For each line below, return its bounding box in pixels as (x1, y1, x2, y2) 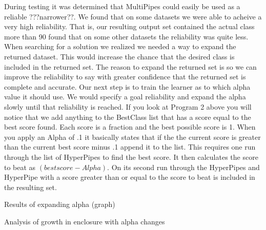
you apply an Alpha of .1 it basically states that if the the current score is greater (4, 131, 261, 142)
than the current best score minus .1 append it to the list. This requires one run (4, 141, 256, 152)
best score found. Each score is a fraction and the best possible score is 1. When (4, 121, 256, 132)
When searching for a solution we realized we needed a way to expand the (4, 41, 236, 52)
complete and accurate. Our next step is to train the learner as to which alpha (4, 81, 251, 92)
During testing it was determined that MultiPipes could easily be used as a (4, 1, 240, 11)
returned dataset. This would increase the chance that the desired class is (4, 51, 235, 61)
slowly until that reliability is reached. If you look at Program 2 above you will (4, 101, 252, 112)
